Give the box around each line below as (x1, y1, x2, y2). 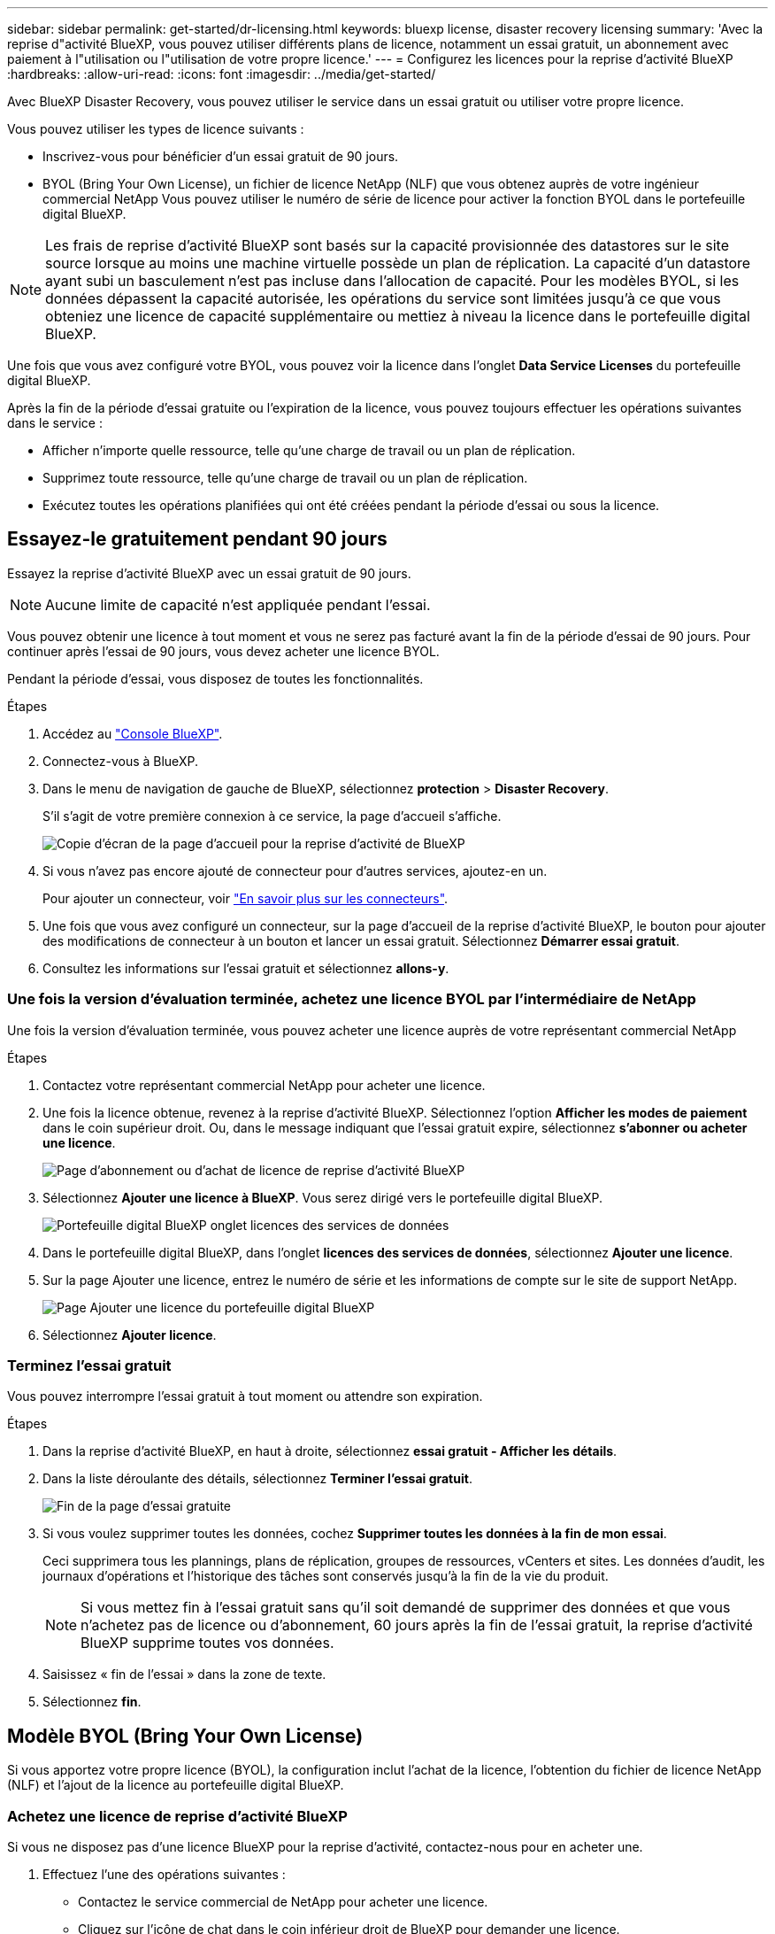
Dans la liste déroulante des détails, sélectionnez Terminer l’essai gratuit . (42, 1471, 472, 1487)
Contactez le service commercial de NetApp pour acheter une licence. (78, 1893, 488, 1909)
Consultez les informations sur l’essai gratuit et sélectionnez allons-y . (42, 960, 449, 976)
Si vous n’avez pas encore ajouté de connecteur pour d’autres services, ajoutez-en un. (42, 863, 548, 878)
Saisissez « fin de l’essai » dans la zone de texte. (42, 1667, 326, 1683)
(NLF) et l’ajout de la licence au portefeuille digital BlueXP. (7, 1777, 344, 1793)
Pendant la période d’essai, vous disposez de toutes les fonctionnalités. (7, 670, 424, 686)
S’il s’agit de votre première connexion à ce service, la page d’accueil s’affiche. (42, 808, 502, 824)
